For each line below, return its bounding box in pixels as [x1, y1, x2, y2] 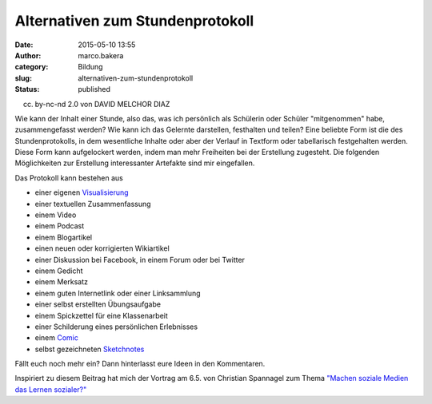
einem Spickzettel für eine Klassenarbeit [34, 311, 168, 320]
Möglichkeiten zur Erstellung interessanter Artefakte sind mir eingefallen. [14, 158, 255, 168]
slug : [14, 73, 32, 83]
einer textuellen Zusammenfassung [34, 199, 151, 208]
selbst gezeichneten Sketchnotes [34, 344, 145, 354]
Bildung [78, 62, 103, 72]
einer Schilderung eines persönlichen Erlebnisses [34, 322, 198, 331]
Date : [14, 40, 34, 50]
